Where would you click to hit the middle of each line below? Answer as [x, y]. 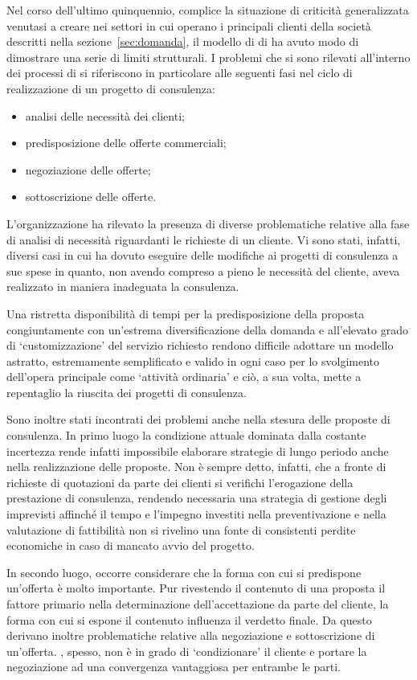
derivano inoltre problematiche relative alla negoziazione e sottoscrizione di [191, 635]
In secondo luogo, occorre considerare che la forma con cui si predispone [184, 572]
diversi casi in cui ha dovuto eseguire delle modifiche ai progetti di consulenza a [202, 255]
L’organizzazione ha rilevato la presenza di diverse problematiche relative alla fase [208, 223]
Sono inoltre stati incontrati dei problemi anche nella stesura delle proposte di [198, 419]
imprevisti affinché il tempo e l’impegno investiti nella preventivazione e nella [196, 514]
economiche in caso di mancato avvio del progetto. [131, 545]
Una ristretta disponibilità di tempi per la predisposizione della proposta [186, 313]
